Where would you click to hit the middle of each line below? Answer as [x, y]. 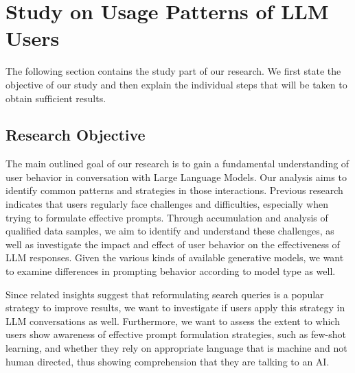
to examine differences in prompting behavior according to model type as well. [171, 271]
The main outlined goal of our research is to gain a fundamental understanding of [177, 164]
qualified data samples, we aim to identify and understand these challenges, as [170, 231]
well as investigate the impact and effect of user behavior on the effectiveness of [173, 244]
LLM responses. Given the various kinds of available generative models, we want [175, 257]
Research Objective [76, 135]
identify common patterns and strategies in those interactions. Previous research [174, 190]
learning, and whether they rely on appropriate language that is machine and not [176, 348]
